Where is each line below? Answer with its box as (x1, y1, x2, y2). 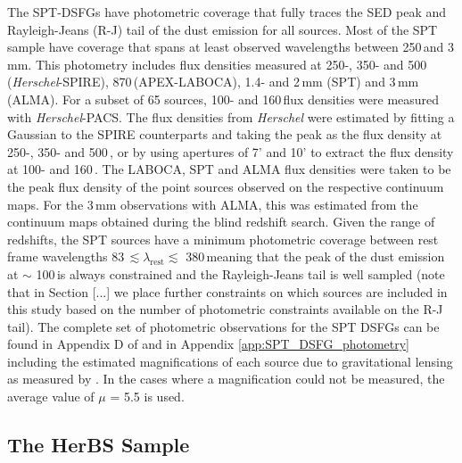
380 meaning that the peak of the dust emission (186, 247, 445, 266)
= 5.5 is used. (110, 387, 185, 406)
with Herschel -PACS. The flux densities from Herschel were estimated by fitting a (7, 107, 455, 126)
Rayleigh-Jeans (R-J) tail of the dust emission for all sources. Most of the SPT (7, 20, 438, 38)
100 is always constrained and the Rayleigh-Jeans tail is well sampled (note (36, 264, 445, 283)
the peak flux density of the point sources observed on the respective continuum (7, 177, 444, 195)
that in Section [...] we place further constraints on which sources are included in (7, 282, 448, 301)
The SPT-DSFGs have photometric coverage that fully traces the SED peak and (7, 3, 447, 21)
